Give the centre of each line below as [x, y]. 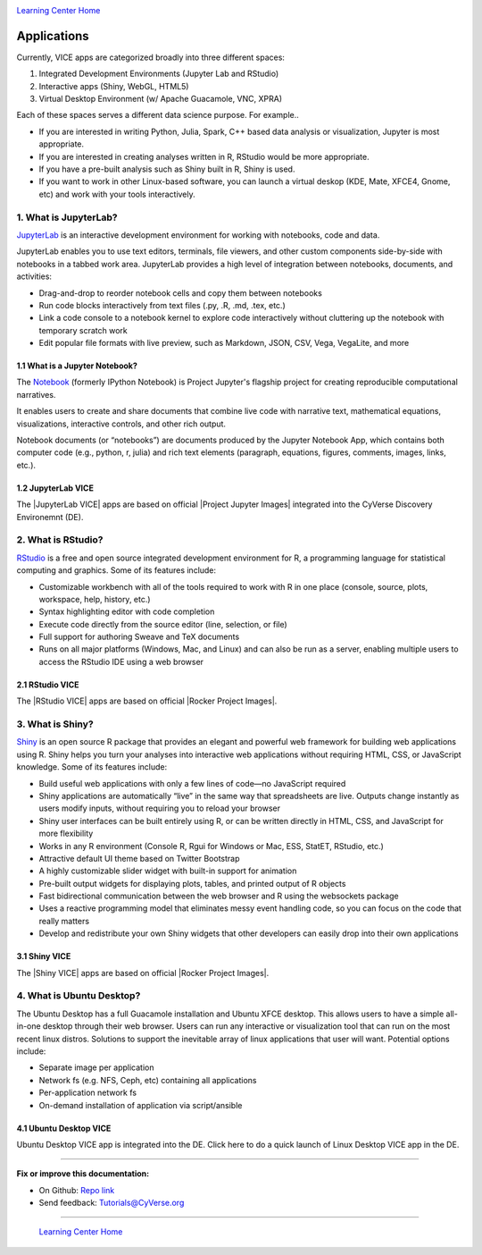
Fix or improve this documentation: [83, 1174]
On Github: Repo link [77, 1190]
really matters [64, 921]
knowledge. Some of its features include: [92, 767]
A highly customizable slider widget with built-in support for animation [168, 871]
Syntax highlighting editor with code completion [127, 611]
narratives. [36, 394]
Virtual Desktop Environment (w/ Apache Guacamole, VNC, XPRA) [161, 99]
